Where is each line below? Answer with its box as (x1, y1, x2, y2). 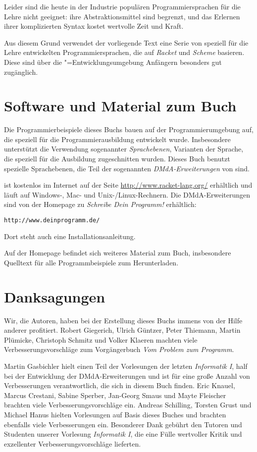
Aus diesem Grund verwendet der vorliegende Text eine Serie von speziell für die (4, 37, 249, 48)
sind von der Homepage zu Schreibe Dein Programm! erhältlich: (4, 199, 197, 209)
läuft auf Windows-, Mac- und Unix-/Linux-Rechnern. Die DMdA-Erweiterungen (4, 189, 251, 200)
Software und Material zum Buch (4, 96, 237, 116)
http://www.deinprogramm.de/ (4, 217, 100, 224)
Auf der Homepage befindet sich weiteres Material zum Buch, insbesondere (4, 248, 231, 258)
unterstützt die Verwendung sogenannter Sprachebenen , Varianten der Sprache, (4, 144, 244, 154)
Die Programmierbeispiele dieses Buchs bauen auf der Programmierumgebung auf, (4, 124, 254, 135)
